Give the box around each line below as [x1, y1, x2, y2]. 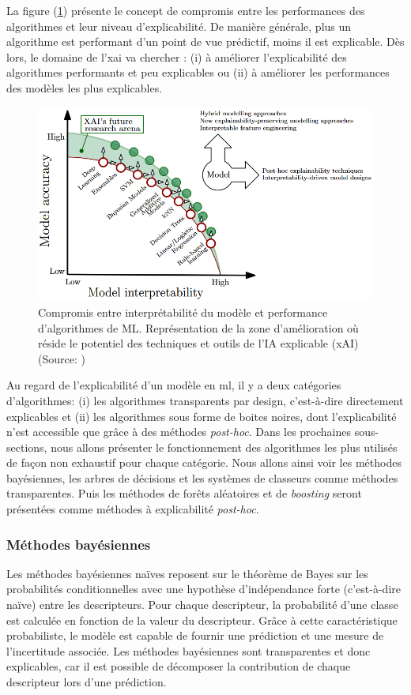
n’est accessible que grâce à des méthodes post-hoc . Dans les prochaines [6, 423, 351, 440]
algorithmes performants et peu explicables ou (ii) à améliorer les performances [6, 64, 390, 81]
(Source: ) [38, 350, 85, 366]
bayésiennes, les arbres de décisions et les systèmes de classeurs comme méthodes [6, 469, 398, 486]
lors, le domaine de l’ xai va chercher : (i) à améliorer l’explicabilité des [6, 48, 347, 65]
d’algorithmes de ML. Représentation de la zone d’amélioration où [38, 319, 359, 336]
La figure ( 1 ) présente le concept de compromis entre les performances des [6, 2, 365, 18]
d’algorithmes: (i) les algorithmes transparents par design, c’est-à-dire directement [6, 392, 404, 408]
